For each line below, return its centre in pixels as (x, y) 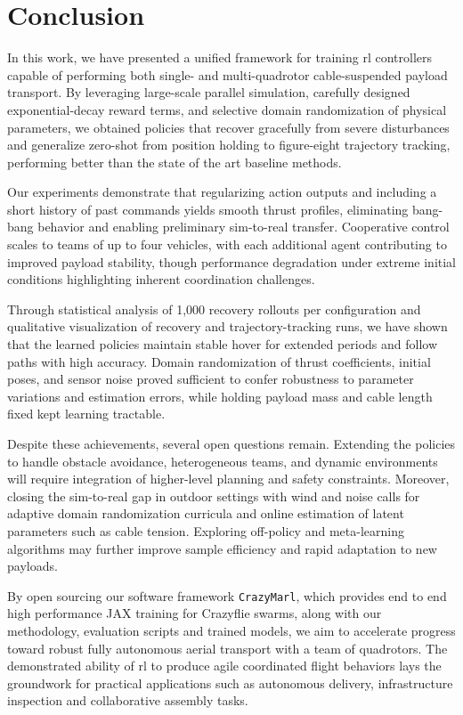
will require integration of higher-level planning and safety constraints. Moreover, (228, 479)
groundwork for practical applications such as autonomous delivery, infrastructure (230, 682)
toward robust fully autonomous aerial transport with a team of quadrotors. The (227, 648)
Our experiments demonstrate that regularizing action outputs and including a (222, 192)
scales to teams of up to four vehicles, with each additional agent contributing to (227, 244)
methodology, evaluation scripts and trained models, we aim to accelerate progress (231, 630)
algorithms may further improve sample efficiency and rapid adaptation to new (222, 548)
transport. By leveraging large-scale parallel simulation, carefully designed (209, 92)
